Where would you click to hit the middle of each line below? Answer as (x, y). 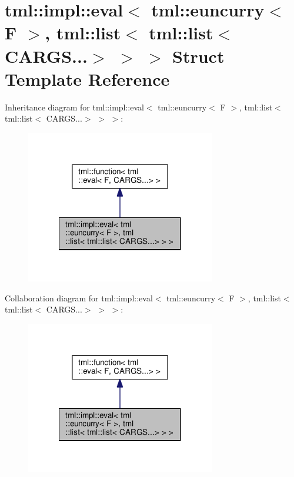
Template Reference (87, 78)
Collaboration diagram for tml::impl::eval (79, 298)
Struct (198, 56)
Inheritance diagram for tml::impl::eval (74, 107)
